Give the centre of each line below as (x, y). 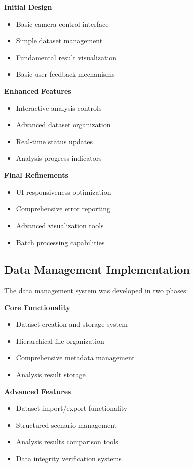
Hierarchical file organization (60, 340)
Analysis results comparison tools (67, 442)
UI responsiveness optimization (63, 192)
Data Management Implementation (97, 269)
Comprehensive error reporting (63, 209)
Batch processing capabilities (60, 242)
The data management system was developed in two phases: (96, 290)
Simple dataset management (59, 40)
